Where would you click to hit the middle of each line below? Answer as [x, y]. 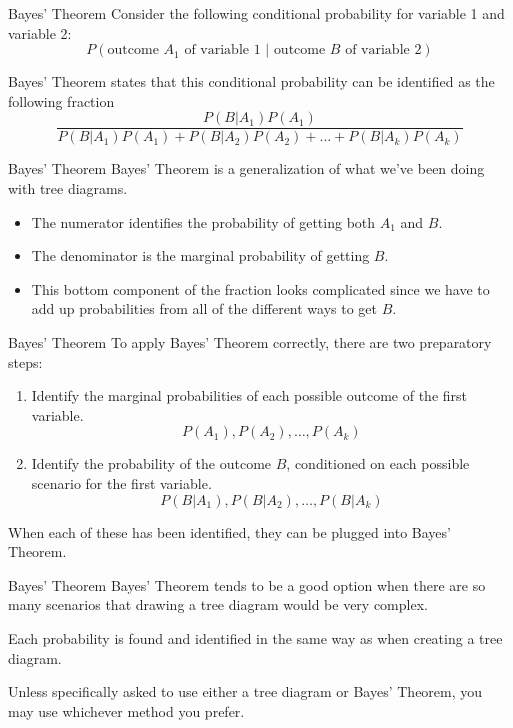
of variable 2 [383, 50]
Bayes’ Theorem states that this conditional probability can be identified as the [251, 81]
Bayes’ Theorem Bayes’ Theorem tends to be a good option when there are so [247, 584]
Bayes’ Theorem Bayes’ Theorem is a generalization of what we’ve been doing [246, 168]
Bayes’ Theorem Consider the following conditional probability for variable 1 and [256, 13]
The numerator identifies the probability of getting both [203, 221]
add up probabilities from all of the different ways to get [204, 308]
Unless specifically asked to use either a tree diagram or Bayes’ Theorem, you [245, 691]
